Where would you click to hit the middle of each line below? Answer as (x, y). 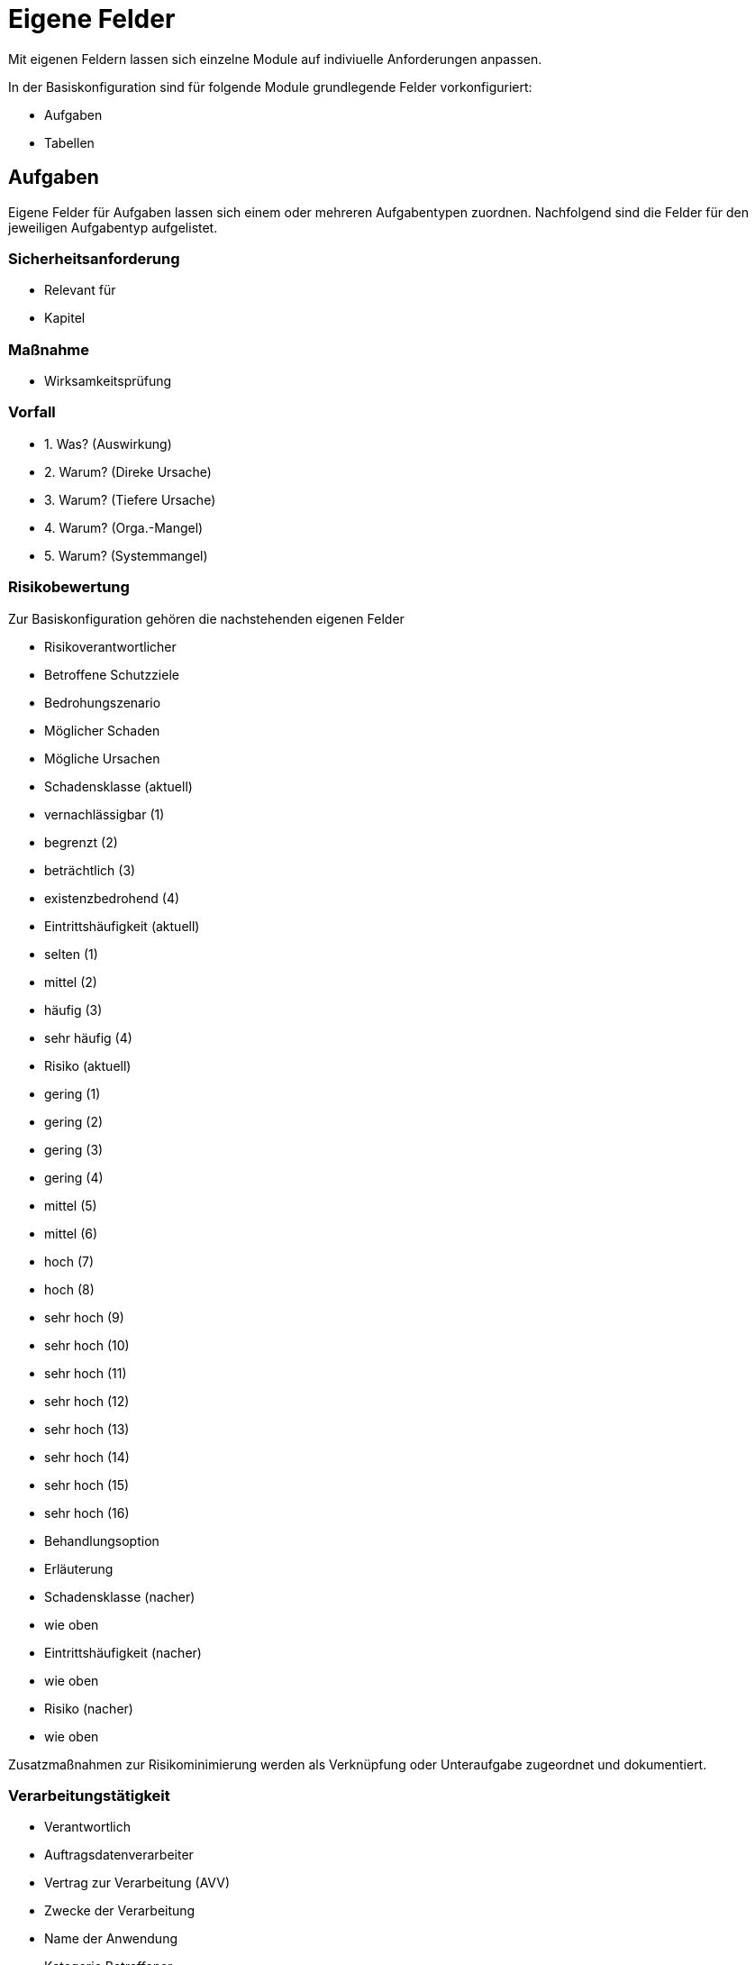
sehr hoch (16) (87, 1513)
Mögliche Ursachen (102, 758)
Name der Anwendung (111, 1939)
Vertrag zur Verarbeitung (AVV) (137, 1883)
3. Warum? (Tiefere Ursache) (130, 499)
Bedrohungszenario (103, 702)
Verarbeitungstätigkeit (89, 1795)
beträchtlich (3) (90, 870)
